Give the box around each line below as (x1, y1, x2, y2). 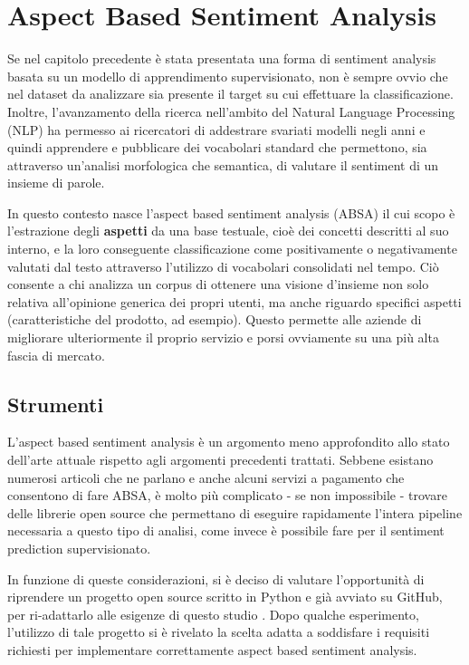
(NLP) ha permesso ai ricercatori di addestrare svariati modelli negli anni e (7, 120, 426, 139)
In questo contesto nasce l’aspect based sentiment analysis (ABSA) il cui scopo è (7, 203, 455, 222)
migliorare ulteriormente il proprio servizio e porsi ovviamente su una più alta (7, 328, 439, 347)
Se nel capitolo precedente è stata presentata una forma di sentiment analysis (7, 49, 436, 68)
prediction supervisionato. (7, 538, 151, 557)
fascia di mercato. (7, 345, 105, 364)
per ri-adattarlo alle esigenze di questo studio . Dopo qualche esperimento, (7, 604, 419, 623)
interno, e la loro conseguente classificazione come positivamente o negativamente (7, 239, 457, 258)
